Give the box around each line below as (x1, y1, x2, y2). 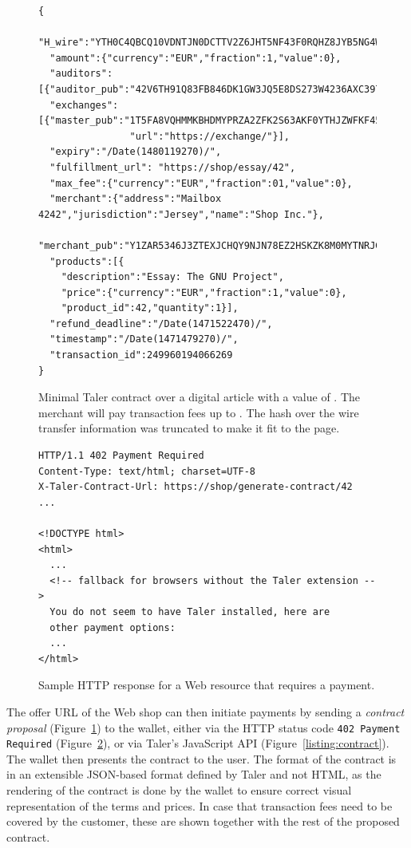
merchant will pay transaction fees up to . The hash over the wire (38, 404, 359, 420)
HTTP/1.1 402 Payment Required (38, 450, 204, 462)
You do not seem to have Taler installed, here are (49, 605, 330, 617)
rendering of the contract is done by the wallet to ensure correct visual (6, 782, 352, 799)
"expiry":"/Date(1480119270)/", (49, 146, 222, 158)
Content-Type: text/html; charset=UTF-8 (38, 465, 256, 477)
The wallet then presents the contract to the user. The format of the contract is (6, 750, 397, 767)
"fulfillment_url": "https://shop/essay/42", (49, 161, 296, 173)
